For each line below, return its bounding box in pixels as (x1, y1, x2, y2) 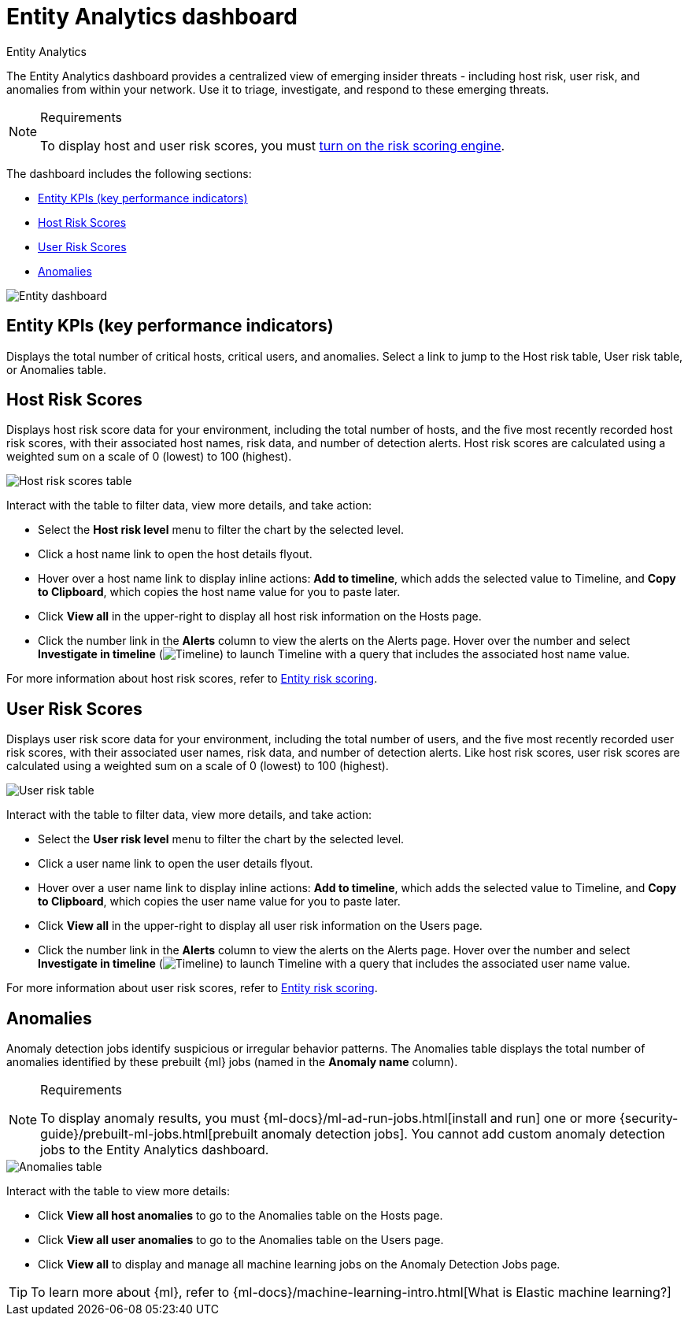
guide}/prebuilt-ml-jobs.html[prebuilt (40, 1126, 258, 1142)
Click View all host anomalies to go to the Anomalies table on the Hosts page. (38, 1209, 443, 1223)
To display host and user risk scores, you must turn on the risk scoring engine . (40, 137, 505, 154)
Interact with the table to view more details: (6, 1184, 231, 1198)
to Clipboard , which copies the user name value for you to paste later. (38, 894, 401, 909)
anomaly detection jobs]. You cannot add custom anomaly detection (261, 1126, 665, 1142)
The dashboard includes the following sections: (6, 166, 252, 180)
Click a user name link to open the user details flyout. (38, 857, 313, 871)
